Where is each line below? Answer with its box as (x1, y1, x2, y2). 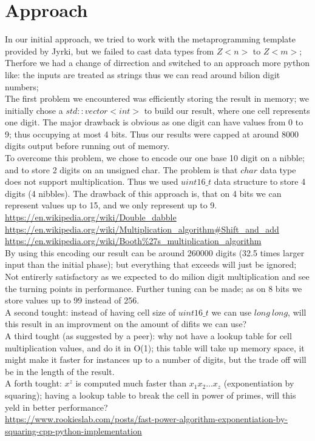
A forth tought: (5, 377, 62, 390)
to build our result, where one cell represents (144, 104, 310, 116)
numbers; (5, 80, 39, 93)
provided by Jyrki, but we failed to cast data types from (5, 44, 214, 57)
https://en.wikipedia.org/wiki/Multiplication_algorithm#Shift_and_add (5, 222, 279, 235)
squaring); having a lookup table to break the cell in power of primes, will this (5, 388, 296, 401)
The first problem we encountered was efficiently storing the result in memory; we (5, 92, 309, 105)
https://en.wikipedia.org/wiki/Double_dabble (5, 211, 177, 224)
